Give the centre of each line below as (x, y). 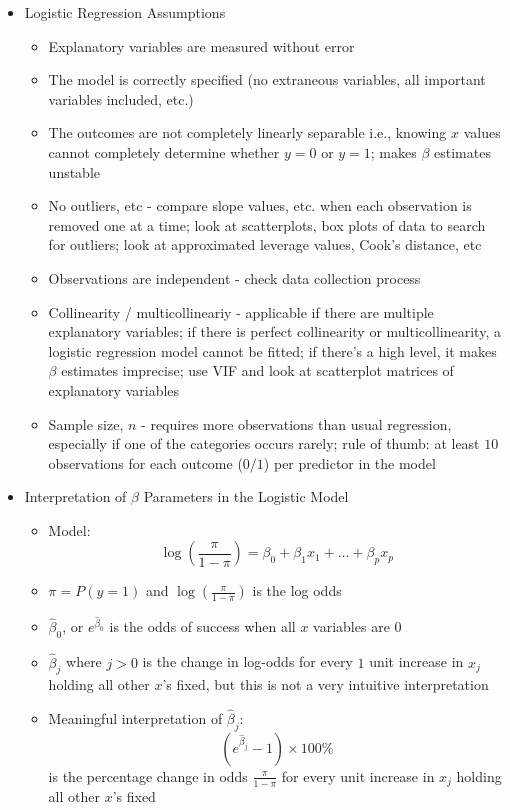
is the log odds (297, 590)
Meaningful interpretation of (135, 718)
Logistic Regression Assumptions (125, 12)
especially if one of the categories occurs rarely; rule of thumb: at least (264, 443)
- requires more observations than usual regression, (296, 423)
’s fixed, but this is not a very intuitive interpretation (325, 684)
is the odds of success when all (202, 626)
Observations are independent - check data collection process (234, 277)
